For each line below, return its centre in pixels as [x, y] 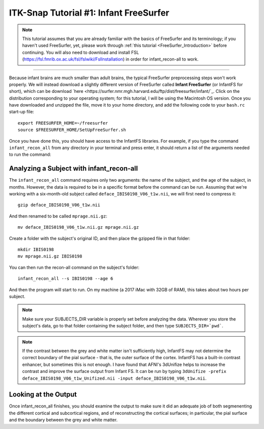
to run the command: [30, 154]
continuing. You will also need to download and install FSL [81, 52]
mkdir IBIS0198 [36, 250]
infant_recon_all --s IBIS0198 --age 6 [66, 279]
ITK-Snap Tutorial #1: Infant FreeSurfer [89, 13]
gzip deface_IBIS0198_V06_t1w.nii [59, 205]
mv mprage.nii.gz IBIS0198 [50, 256]
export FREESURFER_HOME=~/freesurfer [63, 123]
